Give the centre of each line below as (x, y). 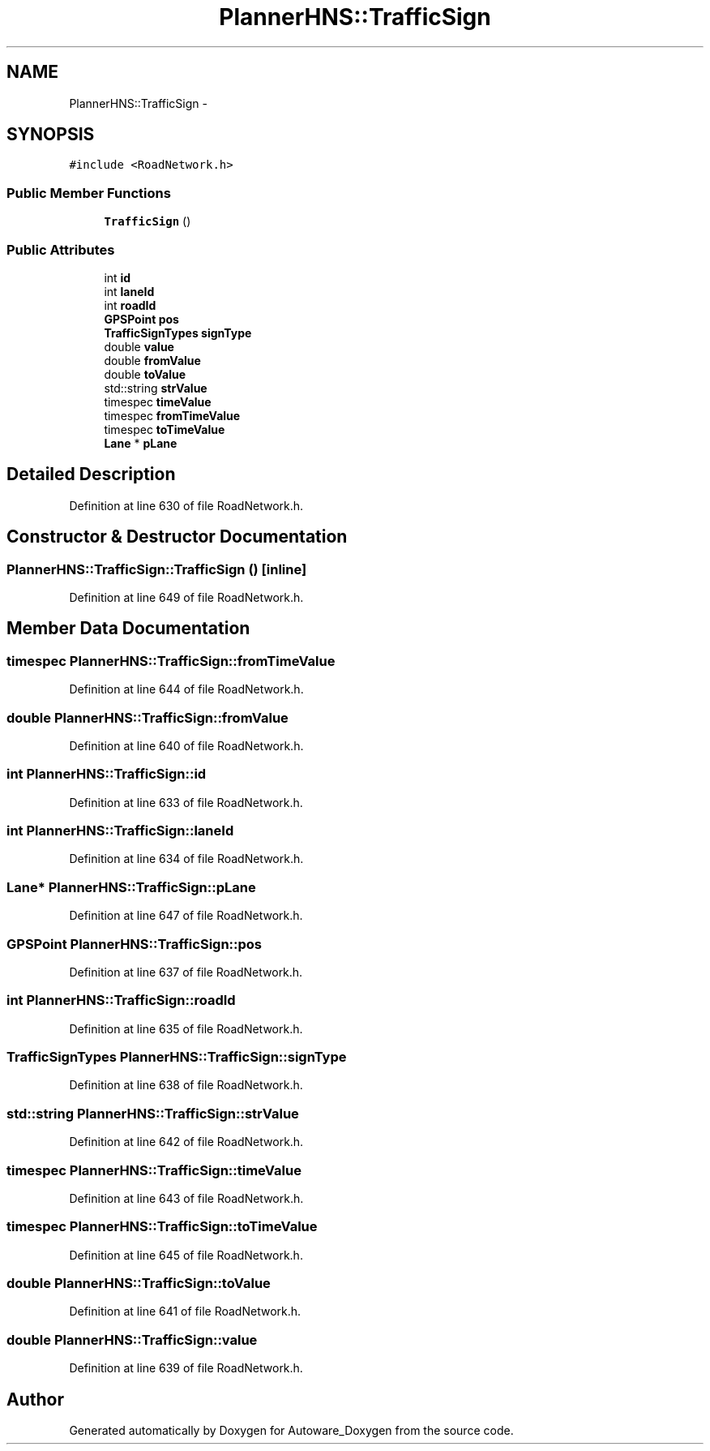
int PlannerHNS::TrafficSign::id (107, 774)
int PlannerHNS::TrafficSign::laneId (120, 831)
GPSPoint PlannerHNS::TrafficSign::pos (135, 944)
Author (35, 1399)
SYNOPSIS (51, 135)
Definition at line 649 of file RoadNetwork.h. (186, 597)
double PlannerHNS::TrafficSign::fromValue (148, 717)
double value (139, 346)
